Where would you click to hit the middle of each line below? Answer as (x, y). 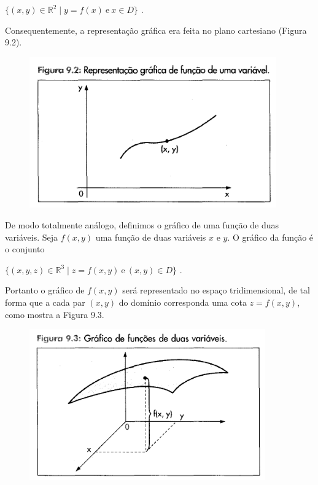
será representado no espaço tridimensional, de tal (216, 290)
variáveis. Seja (32, 237)
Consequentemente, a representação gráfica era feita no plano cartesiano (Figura (156, 30)
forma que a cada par (45, 302)
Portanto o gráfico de (45, 290)
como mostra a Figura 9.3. (55, 314)
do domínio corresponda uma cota (183, 302)
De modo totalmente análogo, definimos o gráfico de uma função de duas (142, 225)
